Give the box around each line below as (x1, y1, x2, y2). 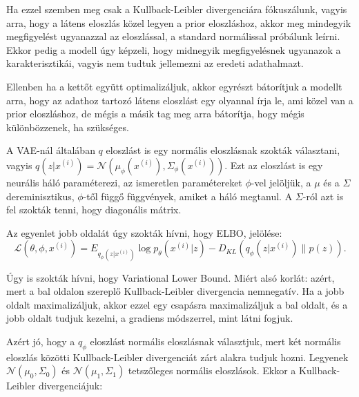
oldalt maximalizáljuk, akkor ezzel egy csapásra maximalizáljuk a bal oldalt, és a (6, 297, 348, 311)
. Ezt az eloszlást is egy (224, 157, 323, 172)
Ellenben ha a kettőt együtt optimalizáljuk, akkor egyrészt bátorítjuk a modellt (6, 79, 342, 93)
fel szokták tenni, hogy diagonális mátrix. (6, 202, 182, 217)
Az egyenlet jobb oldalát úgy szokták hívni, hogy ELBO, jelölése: (6, 225, 282, 240)
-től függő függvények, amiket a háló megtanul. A (83, 188, 293, 203)
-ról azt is (302, 188, 344, 203)
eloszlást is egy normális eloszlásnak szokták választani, (106, 143, 340, 157)
